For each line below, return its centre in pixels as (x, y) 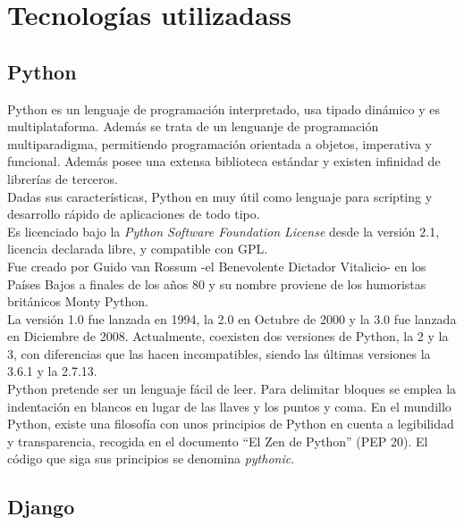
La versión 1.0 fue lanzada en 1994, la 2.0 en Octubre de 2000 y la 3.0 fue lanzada (232, 318)
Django (41, 507)
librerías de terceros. (63, 178)
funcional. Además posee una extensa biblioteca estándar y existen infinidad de (224, 161)
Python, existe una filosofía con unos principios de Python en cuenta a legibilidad (231, 424)
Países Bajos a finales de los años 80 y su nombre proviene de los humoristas (217, 283)
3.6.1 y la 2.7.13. (52, 371)
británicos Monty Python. (78, 301)
